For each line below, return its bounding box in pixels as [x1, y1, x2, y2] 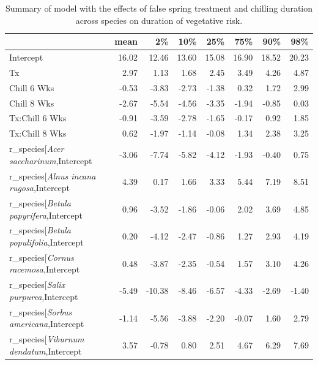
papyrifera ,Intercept [9, 208, 83, 221]
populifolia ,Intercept [9, 236, 84, 248]
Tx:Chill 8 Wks [9, 127, 67, 140]
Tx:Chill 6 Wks [9, 111, 67, 124]
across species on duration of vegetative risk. [75, 13, 243, 26]
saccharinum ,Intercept [9, 154, 92, 167]
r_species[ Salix [9, 278, 65, 291]
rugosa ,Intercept [9, 181, 70, 194]
